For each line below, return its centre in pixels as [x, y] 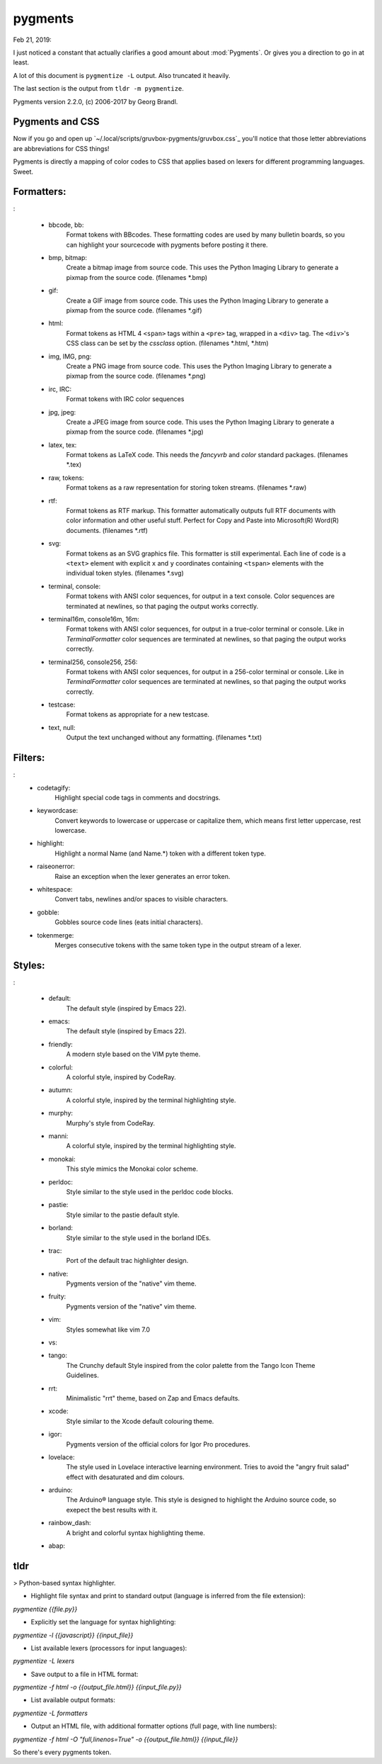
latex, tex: [63, 445]
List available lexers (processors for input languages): [109, 1648]
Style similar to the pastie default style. [123, 1215]
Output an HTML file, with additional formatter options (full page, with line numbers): [154, 1726]
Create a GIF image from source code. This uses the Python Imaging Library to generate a [197, 300]
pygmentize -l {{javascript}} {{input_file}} [73, 1635]
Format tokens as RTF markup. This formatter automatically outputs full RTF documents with [201, 511]
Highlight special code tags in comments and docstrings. [138, 797]
